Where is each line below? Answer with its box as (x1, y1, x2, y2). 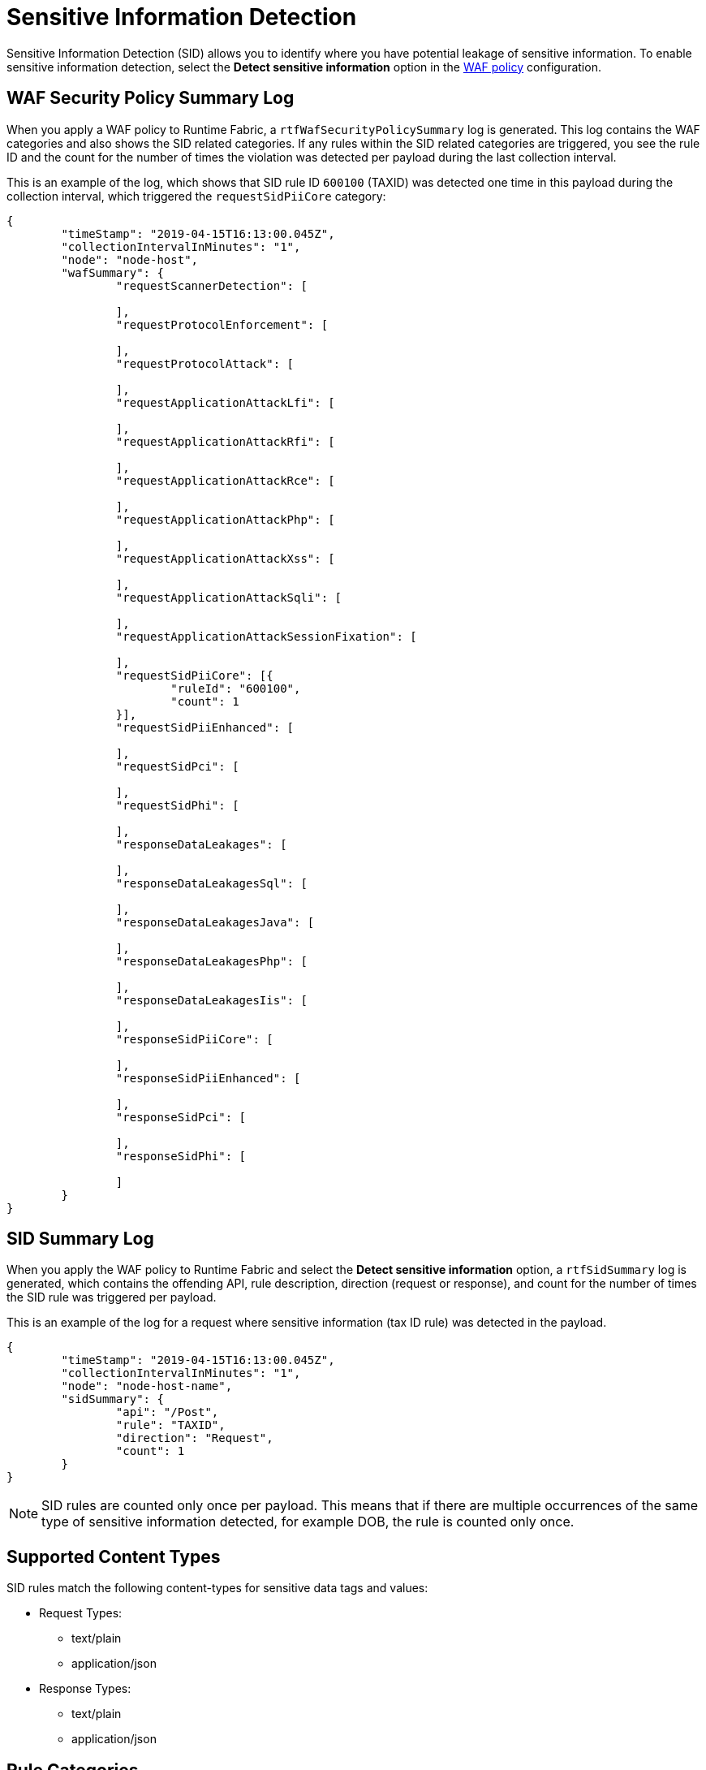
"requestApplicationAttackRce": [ (115, 473, 335, 487)
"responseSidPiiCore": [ (115, 1032, 273, 1046)
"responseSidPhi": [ (115, 1149, 247, 1163)
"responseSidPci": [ (115, 1110, 247, 1124)
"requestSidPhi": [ (115, 798, 239, 812)
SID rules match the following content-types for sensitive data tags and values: (6, 1581, 428, 1595)
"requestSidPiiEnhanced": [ (115, 720, 295, 734)
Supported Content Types (6, 1546, 221, 1567)
